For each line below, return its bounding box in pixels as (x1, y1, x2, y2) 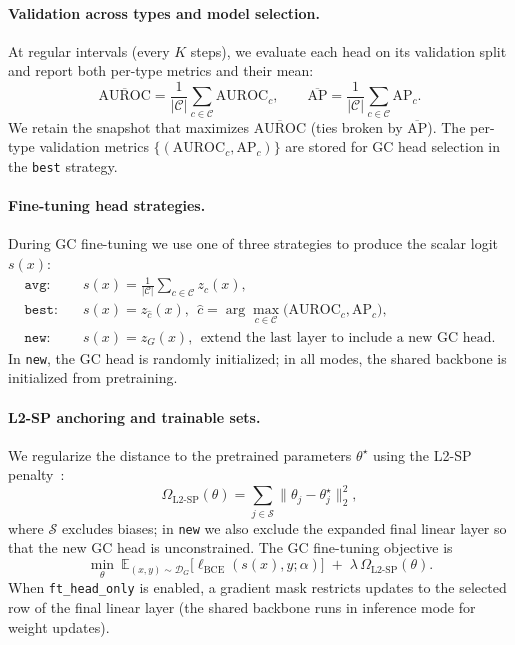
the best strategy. (8, 155, 118, 176)
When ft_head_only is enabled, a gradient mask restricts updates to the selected (8, 577, 507, 598)
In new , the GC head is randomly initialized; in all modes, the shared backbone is (8, 347, 507, 368)
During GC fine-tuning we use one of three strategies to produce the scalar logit (8, 233, 498, 254)
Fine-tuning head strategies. (8, 195, 206, 216)
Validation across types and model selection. (8, 2, 321, 23)
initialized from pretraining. (8, 367, 178, 388)
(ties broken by (310, 116, 403, 137)
